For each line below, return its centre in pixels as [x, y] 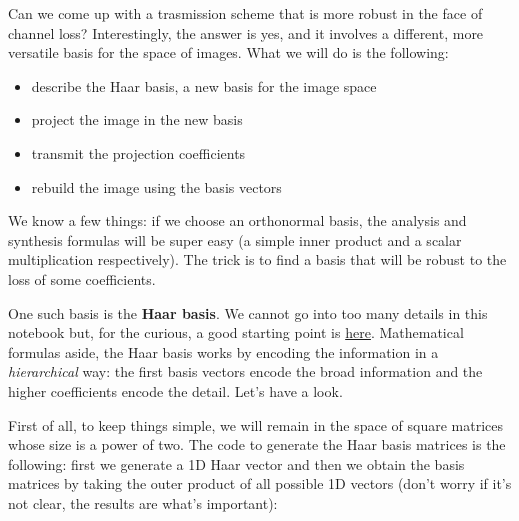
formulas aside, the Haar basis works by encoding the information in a [223, 351]
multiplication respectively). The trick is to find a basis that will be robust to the [257, 259]
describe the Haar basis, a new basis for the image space [204, 85]
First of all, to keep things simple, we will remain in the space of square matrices [256, 424]
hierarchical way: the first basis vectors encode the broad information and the [245, 371]
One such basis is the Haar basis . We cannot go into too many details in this [248, 312]
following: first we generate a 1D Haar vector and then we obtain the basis [236, 463]
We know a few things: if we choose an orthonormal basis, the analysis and [237, 220]
